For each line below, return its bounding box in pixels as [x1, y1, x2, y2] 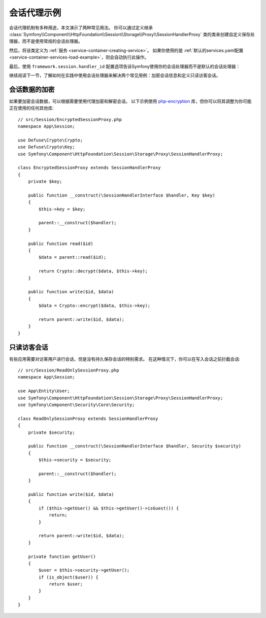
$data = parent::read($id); [38, 254, 106, 260]
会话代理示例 [9, 7, 62, 18]
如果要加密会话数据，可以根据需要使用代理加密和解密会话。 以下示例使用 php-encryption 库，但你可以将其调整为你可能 [9, 98, 252, 104]
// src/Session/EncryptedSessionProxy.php [18, 116, 122, 122]
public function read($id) [28, 240, 94, 246]
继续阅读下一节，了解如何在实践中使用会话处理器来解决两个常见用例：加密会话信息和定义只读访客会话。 [9, 72, 221, 78]
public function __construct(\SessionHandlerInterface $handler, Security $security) [28, 444, 241, 449]
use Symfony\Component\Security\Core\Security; [18, 402, 135, 408]
